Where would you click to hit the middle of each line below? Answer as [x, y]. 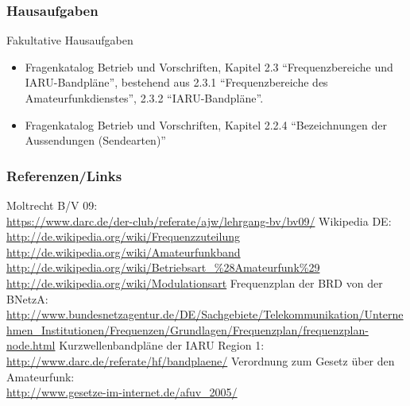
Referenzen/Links [64, 175]
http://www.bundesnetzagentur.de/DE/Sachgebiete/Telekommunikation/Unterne [205, 314]
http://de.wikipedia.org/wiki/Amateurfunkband [124, 251]
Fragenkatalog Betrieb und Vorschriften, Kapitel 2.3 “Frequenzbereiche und [209, 66]
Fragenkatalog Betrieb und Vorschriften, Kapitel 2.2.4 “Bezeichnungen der [206, 124]
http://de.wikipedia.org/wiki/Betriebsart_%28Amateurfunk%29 [163, 267]
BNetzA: [27, 298]
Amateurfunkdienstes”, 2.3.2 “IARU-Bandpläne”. [144, 98]
